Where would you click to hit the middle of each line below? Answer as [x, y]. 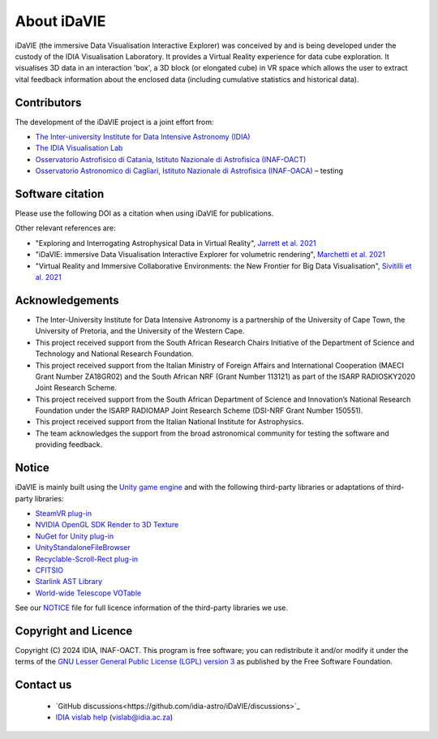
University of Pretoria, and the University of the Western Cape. [140, 331]
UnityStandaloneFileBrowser [83, 548]
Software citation [60, 194]
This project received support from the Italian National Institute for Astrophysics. [170, 422]
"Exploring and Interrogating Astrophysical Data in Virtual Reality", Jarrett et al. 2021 [176, 243]
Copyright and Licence [74, 631]
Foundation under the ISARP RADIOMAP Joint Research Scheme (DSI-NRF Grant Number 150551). [199, 410]
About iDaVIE [60, 21]
